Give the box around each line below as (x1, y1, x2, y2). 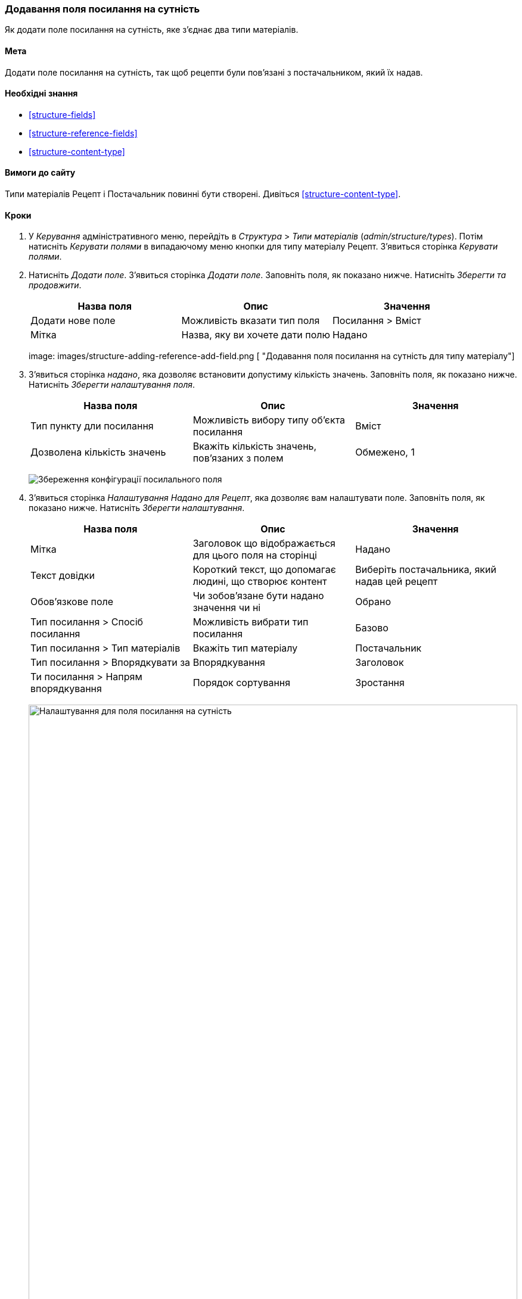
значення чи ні (192, 602, 261, 614)
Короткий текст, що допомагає (192, 563, 336, 576)
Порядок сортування (192, 677, 291, 689)
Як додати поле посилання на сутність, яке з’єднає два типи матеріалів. (5, 24, 299, 35)
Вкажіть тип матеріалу (192, 642, 298, 655)
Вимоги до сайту (5, 167, 76, 178)
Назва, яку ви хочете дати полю (181, 329, 330, 341)
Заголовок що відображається (192, 537, 335, 550)
